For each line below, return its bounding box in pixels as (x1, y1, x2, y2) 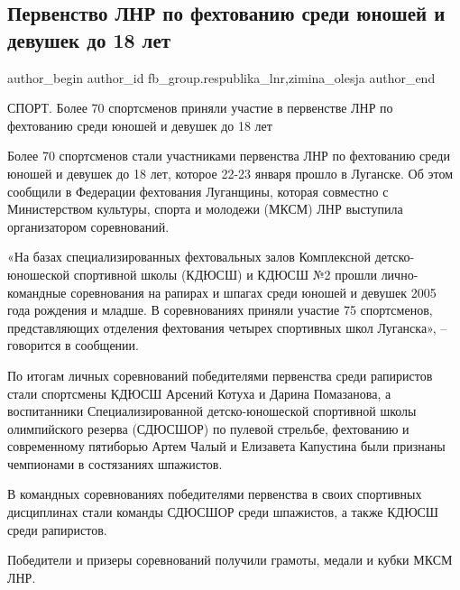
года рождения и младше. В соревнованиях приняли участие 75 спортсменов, (7, 300, 433, 319)
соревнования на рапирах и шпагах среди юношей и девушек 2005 (70, 282, 437, 301)
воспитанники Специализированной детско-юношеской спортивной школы (7, 401, 417, 420)
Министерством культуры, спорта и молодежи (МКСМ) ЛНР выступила (7, 199, 403, 218)
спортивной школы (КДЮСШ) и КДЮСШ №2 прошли (73, 264, 377, 283)
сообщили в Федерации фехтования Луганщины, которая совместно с (7, 181, 389, 200)
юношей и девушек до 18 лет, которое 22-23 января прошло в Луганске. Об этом (7, 163, 454, 182)
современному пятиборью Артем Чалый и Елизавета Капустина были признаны (7, 437, 446, 456)
